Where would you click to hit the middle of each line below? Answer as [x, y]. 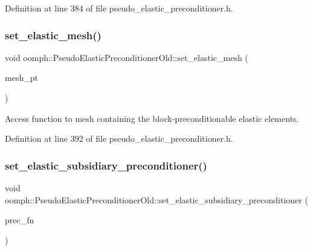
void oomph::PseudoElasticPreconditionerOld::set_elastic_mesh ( [127, 57]
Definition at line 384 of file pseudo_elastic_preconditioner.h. [119, 8]
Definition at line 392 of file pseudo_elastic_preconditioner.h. [119, 138]
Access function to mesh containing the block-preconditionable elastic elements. [152, 118]
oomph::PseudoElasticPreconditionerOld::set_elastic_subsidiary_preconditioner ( [156, 199]
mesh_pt [21, 78]
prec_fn [20, 220]
